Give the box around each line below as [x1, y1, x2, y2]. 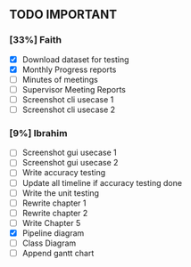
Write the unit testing [21, 187, 100, 198]
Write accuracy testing [21, 167, 106, 178]
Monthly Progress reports [21, 64, 117, 75]
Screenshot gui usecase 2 [21, 158, 119, 168]
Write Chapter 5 [21, 217, 81, 228]
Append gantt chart [21, 247, 95, 258]
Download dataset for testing [21, 53, 129, 65]
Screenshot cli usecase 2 [21, 104, 116, 115]
